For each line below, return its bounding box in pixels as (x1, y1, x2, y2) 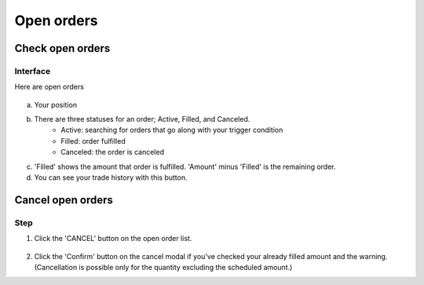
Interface (14, 65, 51, 76)
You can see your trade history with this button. (34, 173, 188, 182)
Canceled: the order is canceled (60, 148, 165, 157)
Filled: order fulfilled (60, 136, 126, 145)
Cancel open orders (14, 193, 113, 206)
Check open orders (14, 42, 111, 55)
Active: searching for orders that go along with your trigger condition (60, 126, 283, 135)
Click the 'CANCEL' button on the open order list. (34, 234, 192, 243)
